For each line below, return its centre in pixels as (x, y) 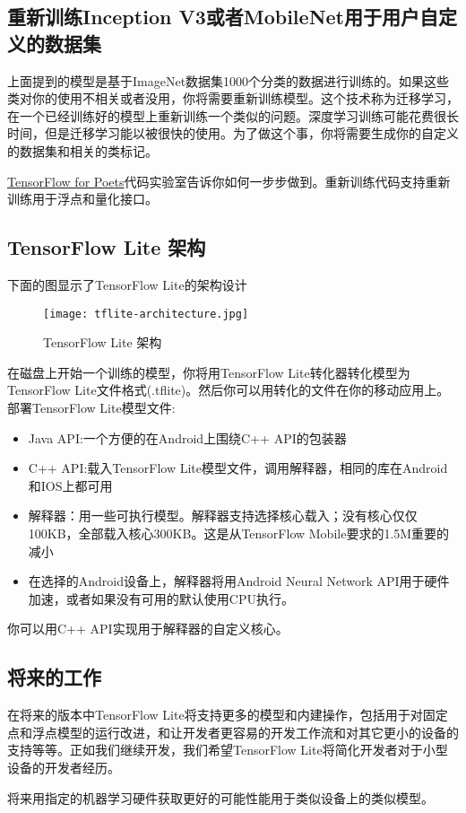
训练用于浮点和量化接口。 (82, 199)
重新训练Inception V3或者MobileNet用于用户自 (223, 17)
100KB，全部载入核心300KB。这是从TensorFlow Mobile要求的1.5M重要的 (239, 533)
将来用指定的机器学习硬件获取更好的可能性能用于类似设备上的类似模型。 (220, 797)
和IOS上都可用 (70, 485)
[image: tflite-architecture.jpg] (146, 314)
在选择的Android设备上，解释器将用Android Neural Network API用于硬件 (239, 581)
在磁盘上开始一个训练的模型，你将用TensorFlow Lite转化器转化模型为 (209, 372)
